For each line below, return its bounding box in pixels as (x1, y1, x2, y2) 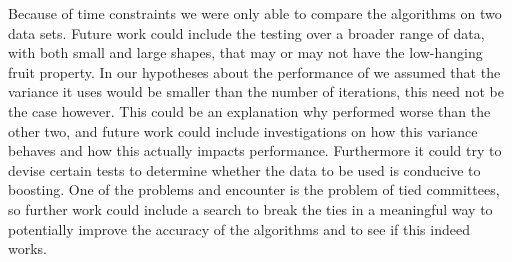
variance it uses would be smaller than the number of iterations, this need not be (8, 81, 504, 102)
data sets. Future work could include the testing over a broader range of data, (8, 22, 485, 43)
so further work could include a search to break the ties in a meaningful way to (8, 198, 493, 219)
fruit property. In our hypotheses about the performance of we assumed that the (8, 61, 501, 82)
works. (8, 238, 48, 259)
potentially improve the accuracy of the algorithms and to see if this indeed (8, 218, 470, 239)
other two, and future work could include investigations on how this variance (8, 120, 478, 141)
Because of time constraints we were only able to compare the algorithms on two (8, 3, 502, 23)
